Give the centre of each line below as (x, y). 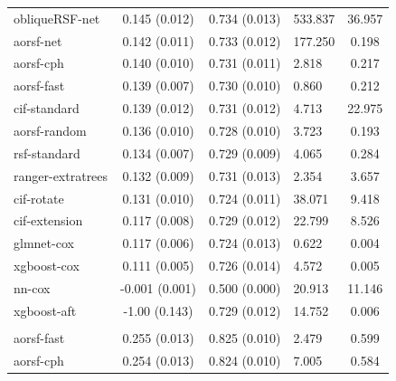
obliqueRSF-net (57, 18)
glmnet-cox (44, 243)
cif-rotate (39, 198)
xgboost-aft (45, 310)
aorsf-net (38, 40)
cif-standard (47, 108)
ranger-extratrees (61, 175)
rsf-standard (47, 152)
